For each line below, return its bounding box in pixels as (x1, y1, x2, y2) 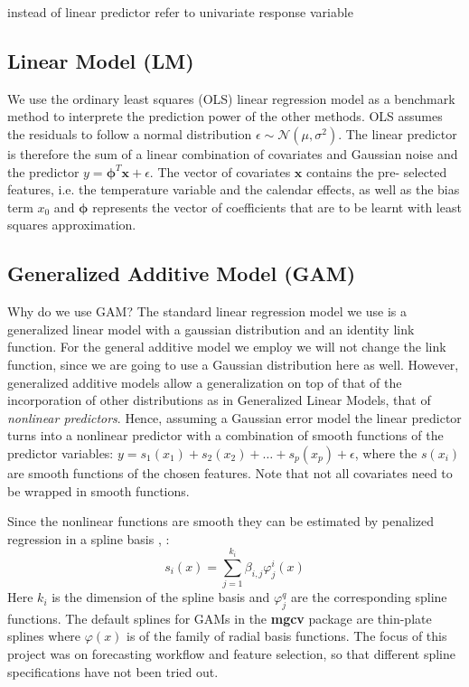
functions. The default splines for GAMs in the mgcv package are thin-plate (7, 608, 432, 627)
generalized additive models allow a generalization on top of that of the (7, 372, 402, 391)
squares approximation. (7, 215, 136, 234)
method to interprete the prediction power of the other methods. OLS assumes (7, 107, 443, 126)
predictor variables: (7, 443, 114, 462)
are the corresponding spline (290, 588, 447, 607)
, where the (354, 443, 417, 462)
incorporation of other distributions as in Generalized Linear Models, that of (7, 391, 431, 409)
